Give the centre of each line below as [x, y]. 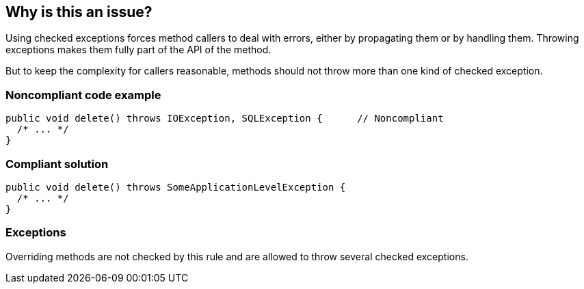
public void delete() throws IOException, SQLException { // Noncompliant [225, 119]
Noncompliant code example [83, 95]
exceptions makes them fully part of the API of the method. [138, 50]
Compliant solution [57, 164]
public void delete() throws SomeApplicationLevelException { [176, 187]
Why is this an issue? [79, 12]
